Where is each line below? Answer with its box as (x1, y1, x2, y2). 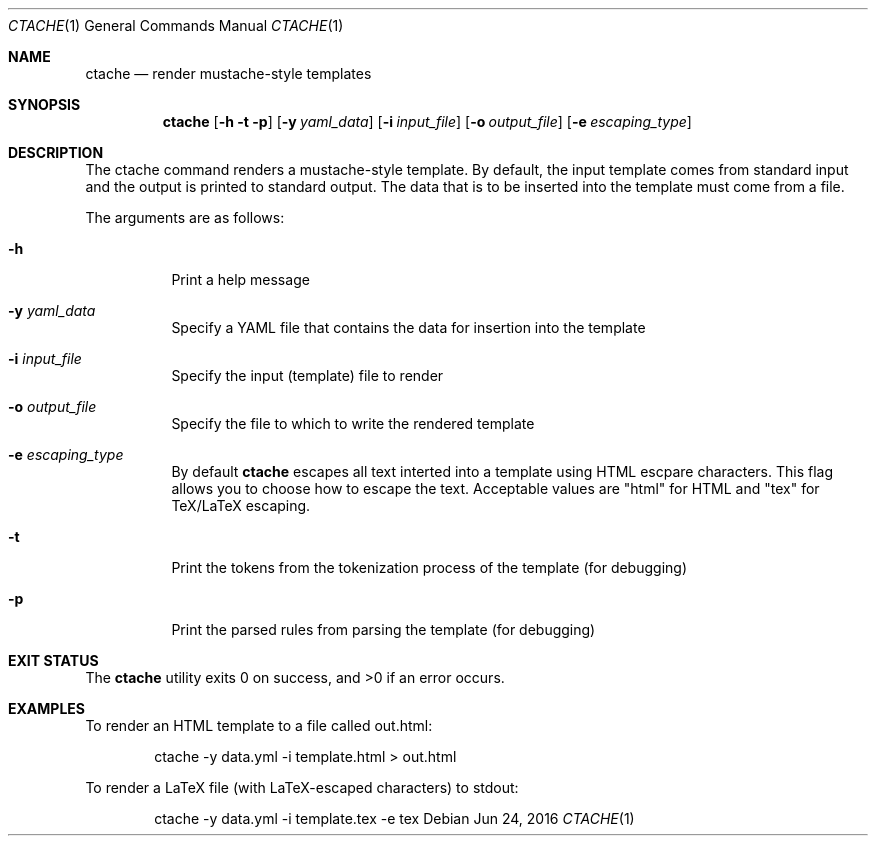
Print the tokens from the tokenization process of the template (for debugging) (171, 559, 687, 576)
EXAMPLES (8, 700, 85, 717)
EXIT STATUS (8, 652, 99, 669)
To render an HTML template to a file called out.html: (85, 717, 433, 734)
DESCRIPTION (8, 144, 104, 161)
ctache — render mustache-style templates (85, 65, 372, 82)
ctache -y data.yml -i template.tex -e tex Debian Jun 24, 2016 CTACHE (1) (154, 810, 635, 827)
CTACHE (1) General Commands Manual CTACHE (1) (8, 17, 344, 34)
